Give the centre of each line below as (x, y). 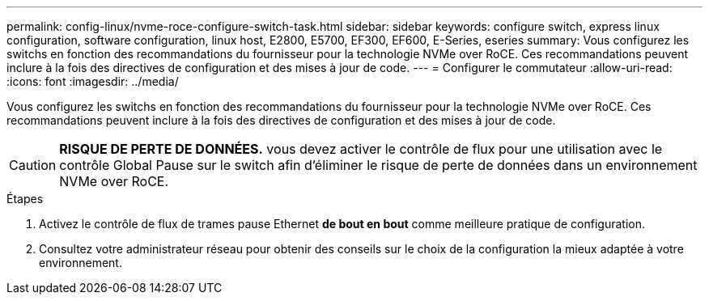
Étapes (25, 199)
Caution (33, 165)
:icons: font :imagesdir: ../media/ (93, 81)
